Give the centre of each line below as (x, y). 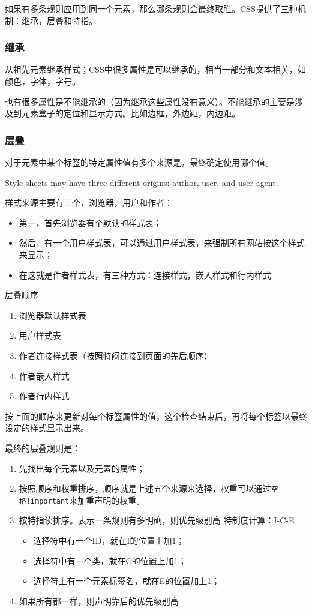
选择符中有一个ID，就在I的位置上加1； (109, 540)
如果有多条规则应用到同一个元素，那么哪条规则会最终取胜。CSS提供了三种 (151, 8)
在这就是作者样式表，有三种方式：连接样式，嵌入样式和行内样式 (145, 275)
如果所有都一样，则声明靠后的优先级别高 (99, 600)
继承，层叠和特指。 (59, 20)
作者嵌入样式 (44, 375)
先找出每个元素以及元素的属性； (82, 468)
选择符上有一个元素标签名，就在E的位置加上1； (127, 581)
